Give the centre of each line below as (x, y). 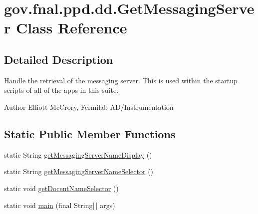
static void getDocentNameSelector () (61, 188)
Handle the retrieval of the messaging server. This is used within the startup (121, 80)
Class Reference (71, 28)
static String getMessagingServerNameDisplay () (78, 154)
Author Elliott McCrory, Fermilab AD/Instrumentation (89, 107)
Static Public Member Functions (90, 133)
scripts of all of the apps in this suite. (61, 90)
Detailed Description (59, 59)
